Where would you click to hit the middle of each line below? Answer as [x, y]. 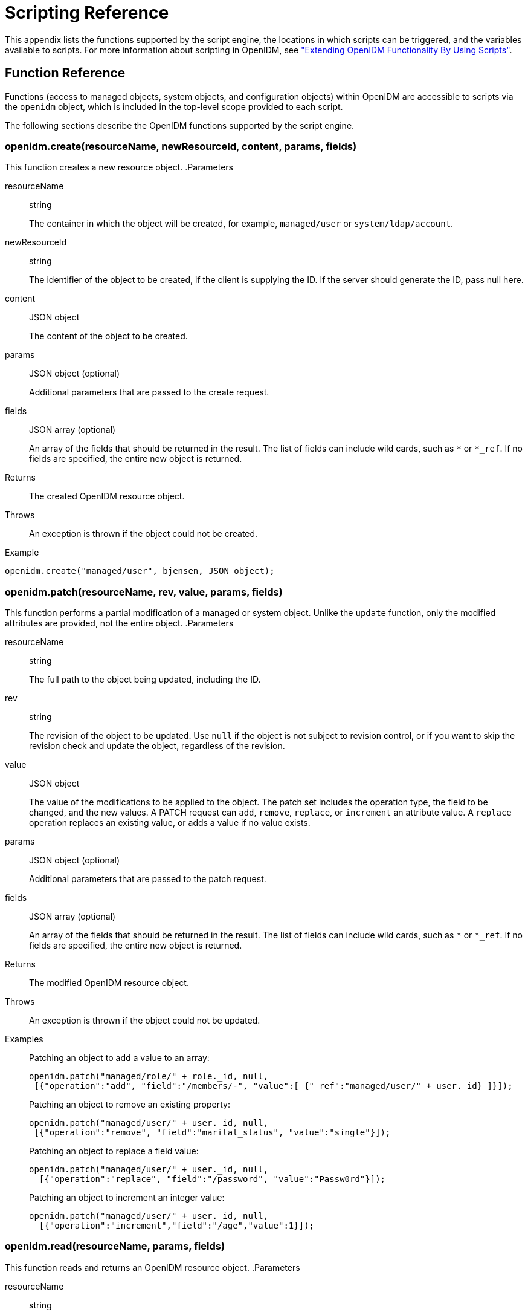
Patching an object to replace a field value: [114, 1151]
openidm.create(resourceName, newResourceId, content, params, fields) [181, 146]
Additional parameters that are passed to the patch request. [148, 879]
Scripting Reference [87, 13]
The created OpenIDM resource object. [107, 496]
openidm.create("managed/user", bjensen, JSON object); [140, 571]
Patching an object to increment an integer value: [127, 1198]
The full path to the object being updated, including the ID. [145, 680]
